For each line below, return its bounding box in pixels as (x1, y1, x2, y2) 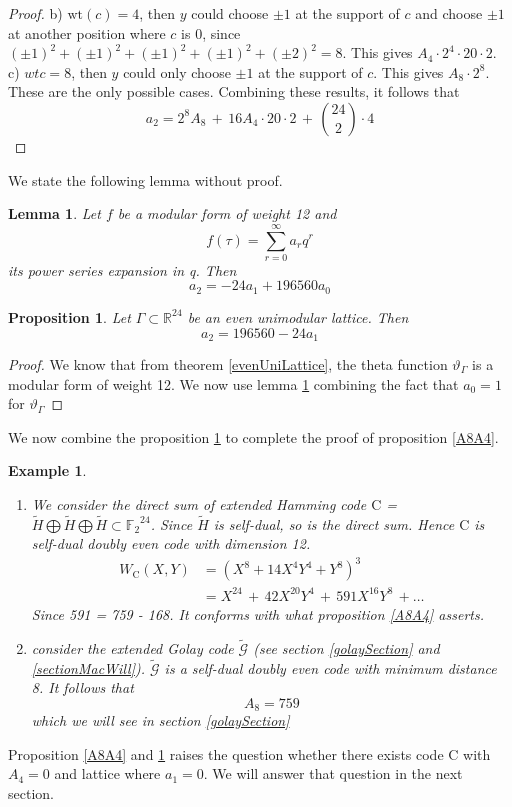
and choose (415, 3, 483, 23)
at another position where (8, 22, 166, 43)
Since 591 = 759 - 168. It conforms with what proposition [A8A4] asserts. (31, 604, 484, 624)
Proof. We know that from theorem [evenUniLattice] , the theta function (8, 353, 448, 374)
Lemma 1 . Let (8, 203, 101, 224)
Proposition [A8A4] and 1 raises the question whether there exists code (8, 743, 444, 764)
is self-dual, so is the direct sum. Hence (213, 513, 455, 534)
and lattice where (54, 763, 161, 784)
